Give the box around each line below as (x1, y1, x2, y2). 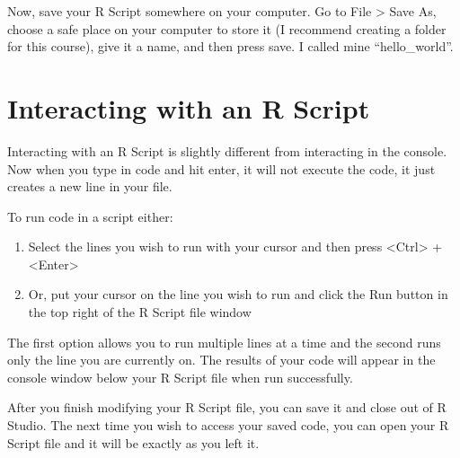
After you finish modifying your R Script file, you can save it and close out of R (7, 398, 447, 417)
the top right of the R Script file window (28, 303, 252, 321)
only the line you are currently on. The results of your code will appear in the (7, 350, 436, 369)
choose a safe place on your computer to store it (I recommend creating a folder (7, 19, 447, 38)
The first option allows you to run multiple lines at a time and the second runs (7, 332, 441, 351)
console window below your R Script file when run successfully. (7, 367, 353, 386)
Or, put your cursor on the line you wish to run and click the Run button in (28, 285, 448, 304)
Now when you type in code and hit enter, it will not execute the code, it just (7, 159, 436, 178)
